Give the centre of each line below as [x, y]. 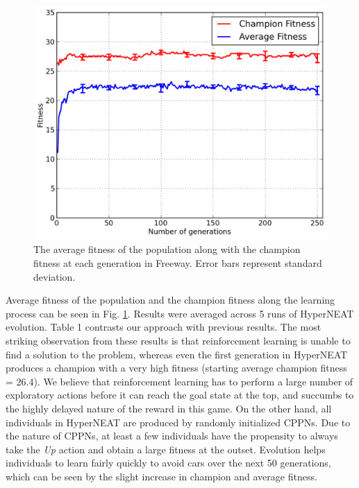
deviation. [55, 276]
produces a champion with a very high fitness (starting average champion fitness [176, 368]
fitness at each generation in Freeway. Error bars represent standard [178, 263]
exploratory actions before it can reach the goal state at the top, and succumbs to [180, 395]
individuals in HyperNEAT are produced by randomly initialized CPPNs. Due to [178, 422]
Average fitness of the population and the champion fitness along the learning [170, 300]
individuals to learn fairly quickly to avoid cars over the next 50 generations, [168, 463]
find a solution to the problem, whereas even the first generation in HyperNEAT [177, 354]
